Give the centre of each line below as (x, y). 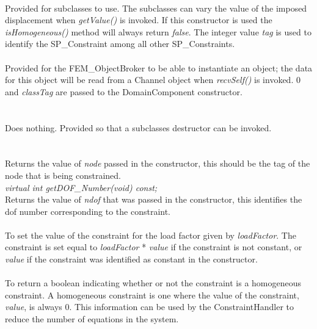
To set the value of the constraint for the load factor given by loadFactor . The (151, 235)
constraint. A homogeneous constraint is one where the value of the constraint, (152, 295)
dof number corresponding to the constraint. (88, 211)
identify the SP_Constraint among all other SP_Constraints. (120, 44)
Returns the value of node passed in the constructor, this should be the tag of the (158, 163)
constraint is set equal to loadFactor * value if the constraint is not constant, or (154, 247)
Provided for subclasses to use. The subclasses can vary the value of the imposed (156, 8)
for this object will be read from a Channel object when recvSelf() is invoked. (149, 80)
